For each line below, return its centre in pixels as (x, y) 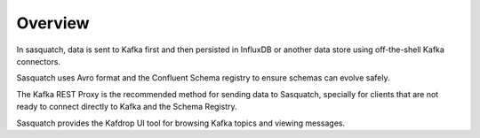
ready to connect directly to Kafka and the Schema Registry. (127, 107)
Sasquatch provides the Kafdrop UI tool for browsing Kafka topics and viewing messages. (181, 123)
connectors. (39, 61)
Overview (53, 23)
